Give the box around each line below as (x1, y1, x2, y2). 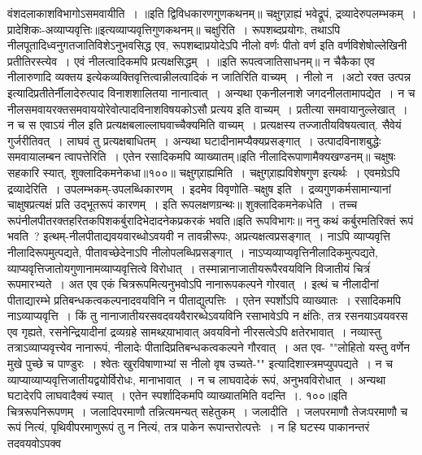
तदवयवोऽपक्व (7, 435, 62, 452)
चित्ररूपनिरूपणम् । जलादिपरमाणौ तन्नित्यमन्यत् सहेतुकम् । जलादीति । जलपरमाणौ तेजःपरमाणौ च (7, 402, 408, 419)
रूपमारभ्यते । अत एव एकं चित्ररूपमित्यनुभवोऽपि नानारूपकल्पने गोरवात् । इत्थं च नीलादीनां (7, 275, 379, 292)
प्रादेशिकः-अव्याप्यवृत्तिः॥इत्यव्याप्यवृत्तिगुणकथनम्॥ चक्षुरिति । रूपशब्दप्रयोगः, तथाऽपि (7, 20, 341, 37)
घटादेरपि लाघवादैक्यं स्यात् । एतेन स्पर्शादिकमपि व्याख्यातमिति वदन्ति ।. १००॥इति (7, 387, 347, 404)
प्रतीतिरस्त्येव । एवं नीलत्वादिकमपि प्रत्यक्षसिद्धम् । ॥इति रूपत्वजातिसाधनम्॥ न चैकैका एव (7, 52, 375, 69)
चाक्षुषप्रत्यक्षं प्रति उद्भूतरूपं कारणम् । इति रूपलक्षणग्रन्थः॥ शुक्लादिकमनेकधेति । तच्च (7, 196, 358, 213)
